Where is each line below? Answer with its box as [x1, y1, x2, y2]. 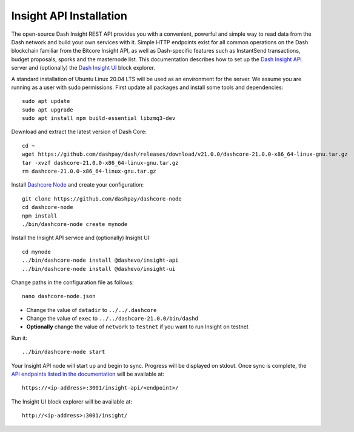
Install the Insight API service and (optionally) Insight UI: [11, 234, 151, 242]
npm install [22, 212, 58, 219]
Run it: [11, 334, 27, 342]
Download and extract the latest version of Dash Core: [11, 128, 147, 136]
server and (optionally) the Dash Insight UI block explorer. [11, 64, 156, 71]
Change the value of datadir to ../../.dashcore [26, 306, 157, 313]
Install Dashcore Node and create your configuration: [11, 181, 144, 188]
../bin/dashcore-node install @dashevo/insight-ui [22, 265, 176, 272]
